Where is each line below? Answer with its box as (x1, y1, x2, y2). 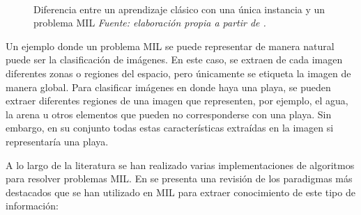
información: (6, 198, 59, 213)
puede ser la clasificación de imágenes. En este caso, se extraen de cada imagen (6, 52, 343, 67)
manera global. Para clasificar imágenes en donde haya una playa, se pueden (6, 79, 331, 94)
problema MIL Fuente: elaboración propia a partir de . (33, 15, 266, 30)
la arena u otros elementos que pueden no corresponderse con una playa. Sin (6, 106, 332, 121)
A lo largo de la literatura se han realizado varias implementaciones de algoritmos (6, 157, 355, 172)
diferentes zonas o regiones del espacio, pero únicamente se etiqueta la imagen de (6, 65, 351, 80)
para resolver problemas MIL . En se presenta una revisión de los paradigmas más (6, 171, 353, 186)
